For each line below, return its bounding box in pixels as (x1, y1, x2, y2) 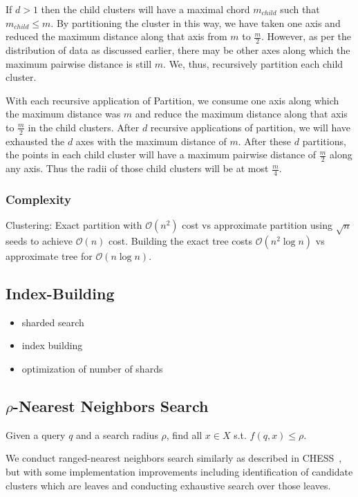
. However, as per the (261, 29, 352, 44)
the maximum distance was (6, 106, 121, 121)
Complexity (6, 190, 71, 207)
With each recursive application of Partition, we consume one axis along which (6, 93, 339, 107)
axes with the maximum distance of (75, 133, 227, 148)
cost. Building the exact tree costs (108, 234, 253, 248)
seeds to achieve (6, 234, 73, 248)
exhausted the (6, 133, 65, 148)
